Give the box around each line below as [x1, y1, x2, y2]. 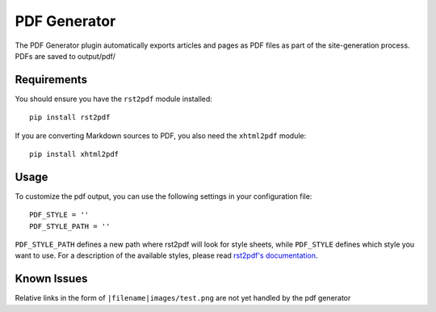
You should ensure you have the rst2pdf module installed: [15, 94, 213, 103]
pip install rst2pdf [29, 113, 111, 122]
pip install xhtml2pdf [29, 150, 119, 159]
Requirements [15, 73, 88, 86]
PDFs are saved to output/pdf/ [15, 51, 116, 61]
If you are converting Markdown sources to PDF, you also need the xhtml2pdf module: [15, 130, 307, 141]
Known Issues [15, 272, 88, 286]
